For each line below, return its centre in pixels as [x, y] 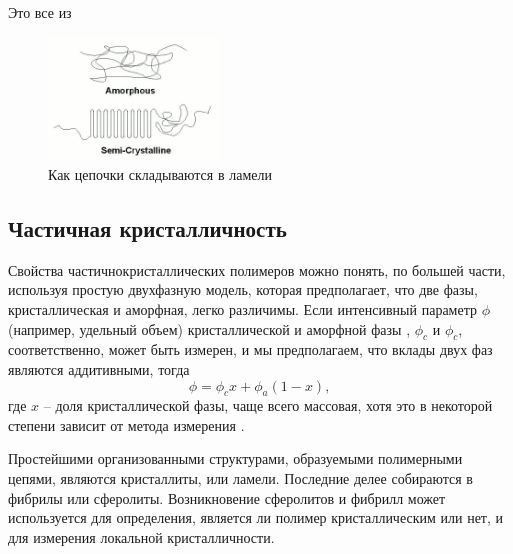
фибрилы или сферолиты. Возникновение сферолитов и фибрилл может [227, 497]
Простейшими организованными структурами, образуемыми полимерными [235, 458]
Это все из [40, 12]
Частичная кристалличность [147, 227]
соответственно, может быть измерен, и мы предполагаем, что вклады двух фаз [250, 349]
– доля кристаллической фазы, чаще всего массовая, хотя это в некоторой [268, 405]
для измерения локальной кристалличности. [141, 536]
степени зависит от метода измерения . [126, 424]
